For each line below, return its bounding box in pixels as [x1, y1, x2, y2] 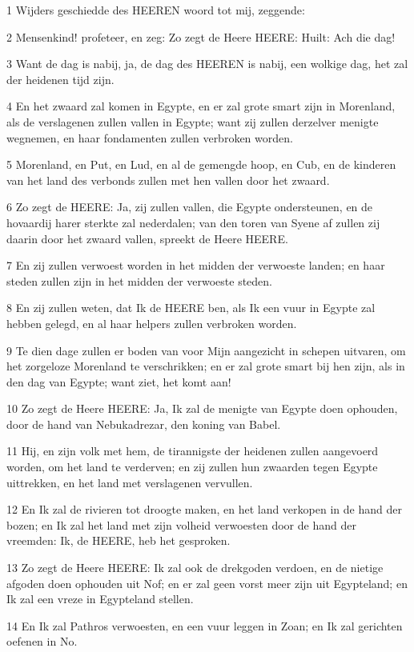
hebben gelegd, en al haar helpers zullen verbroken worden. [6, 314, 297, 331]
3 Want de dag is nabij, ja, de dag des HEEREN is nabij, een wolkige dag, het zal [6, 55, 408, 72]
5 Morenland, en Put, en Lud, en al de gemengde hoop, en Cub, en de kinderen [6, 156, 396, 173]
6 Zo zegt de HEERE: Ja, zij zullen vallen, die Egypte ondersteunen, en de [6, 198, 373, 215]
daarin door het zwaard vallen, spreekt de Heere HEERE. [6, 230, 288, 246]
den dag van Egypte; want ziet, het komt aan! [6, 373, 231, 390]
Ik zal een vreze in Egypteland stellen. [6, 590, 194, 607]
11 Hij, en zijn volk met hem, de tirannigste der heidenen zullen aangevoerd [6, 442, 379, 459]
